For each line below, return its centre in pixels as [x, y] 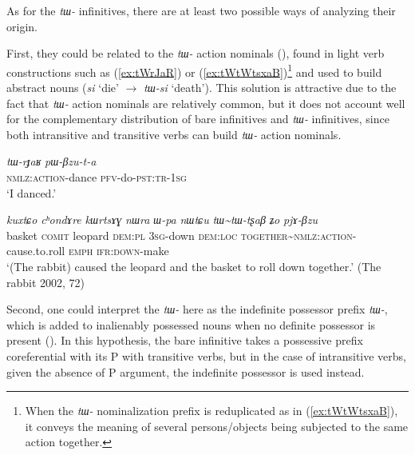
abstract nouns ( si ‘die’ [63, 88]
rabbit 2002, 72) [46, 282]
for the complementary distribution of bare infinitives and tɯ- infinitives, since [198, 119]
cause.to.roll [36, 251]
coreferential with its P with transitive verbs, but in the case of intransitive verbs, [207, 355]
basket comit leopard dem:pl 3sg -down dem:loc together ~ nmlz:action [180, 235]
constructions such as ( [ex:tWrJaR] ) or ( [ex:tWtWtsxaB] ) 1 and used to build [194, 70]
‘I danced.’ [32, 192]
